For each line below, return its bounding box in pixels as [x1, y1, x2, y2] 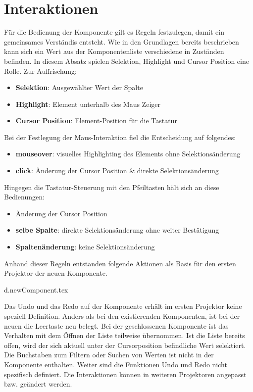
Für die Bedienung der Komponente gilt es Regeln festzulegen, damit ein [4, 27, 225, 37]
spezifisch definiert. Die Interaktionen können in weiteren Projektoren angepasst [4, 369, 247, 379]
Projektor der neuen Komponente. [4, 268, 107, 278]
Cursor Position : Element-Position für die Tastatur [15, 115, 177, 126]
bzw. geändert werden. [4, 379, 72, 389]
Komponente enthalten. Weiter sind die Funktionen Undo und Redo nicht [4, 359, 227, 369]
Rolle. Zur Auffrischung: [4, 65, 77, 76]
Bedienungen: [4, 192, 45, 202]
